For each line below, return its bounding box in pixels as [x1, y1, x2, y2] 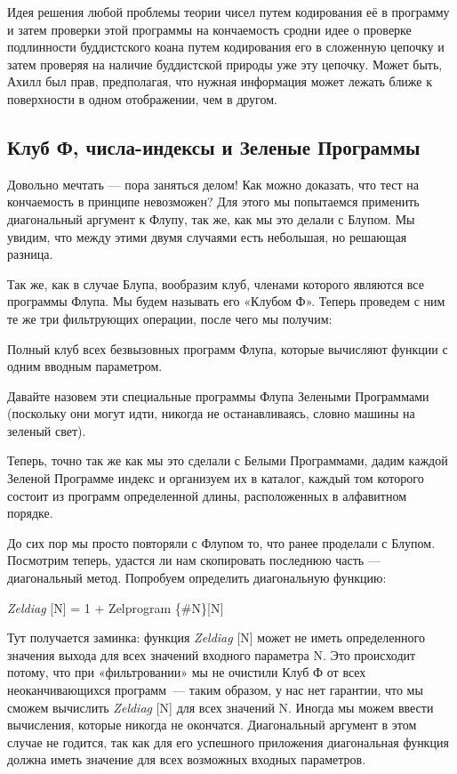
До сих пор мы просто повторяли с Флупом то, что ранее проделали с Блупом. [7, 533, 436, 552]
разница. [7, 245, 53, 263]
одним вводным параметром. [7, 357, 163, 375]
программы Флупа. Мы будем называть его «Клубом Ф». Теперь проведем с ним [7, 292, 445, 310]
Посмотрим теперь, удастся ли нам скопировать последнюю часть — [7, 551, 381, 569]
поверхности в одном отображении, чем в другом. [7, 89, 277, 108]
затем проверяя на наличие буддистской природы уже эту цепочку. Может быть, [7, 54, 443, 73]
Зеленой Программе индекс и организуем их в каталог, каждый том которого [7, 469, 424, 488]
